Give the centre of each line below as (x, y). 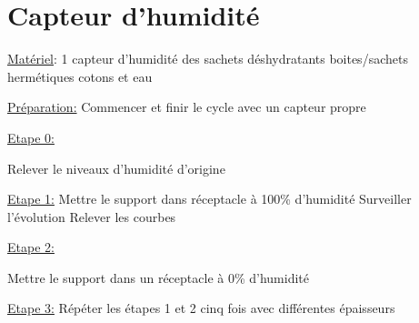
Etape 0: (31, 137)
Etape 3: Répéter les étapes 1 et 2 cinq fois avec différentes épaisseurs (201, 308)
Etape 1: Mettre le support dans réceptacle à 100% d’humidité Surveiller (209, 199)
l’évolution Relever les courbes (92, 216)
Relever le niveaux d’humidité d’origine (116, 168)
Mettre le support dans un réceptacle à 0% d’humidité (158, 277)
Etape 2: (31, 247)
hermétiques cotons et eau (80, 76)
